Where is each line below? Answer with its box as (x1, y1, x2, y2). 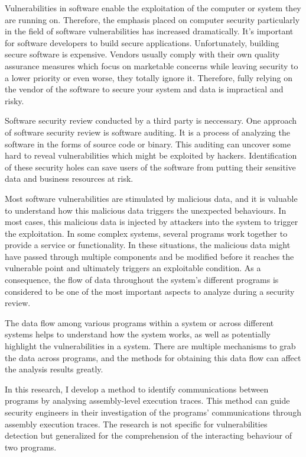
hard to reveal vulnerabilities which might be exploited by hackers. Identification (5, 149, 297, 162)
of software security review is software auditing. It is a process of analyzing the (5, 125, 290, 138)
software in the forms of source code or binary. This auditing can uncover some (5, 137, 291, 150)
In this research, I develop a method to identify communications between (5, 382, 269, 395)
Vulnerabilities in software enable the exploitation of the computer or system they (5, 2, 301, 14)
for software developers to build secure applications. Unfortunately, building (5, 36, 279, 49)
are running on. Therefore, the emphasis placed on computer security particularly (5, 13, 300, 25)
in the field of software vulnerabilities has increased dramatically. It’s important (5, 25, 294, 37)
